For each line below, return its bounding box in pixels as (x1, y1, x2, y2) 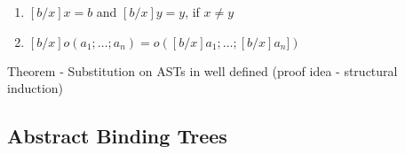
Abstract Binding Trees (7, 122, 227, 150)
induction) (7, 79, 64, 97)
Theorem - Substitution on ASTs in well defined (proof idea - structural (7, 61, 398, 80)
